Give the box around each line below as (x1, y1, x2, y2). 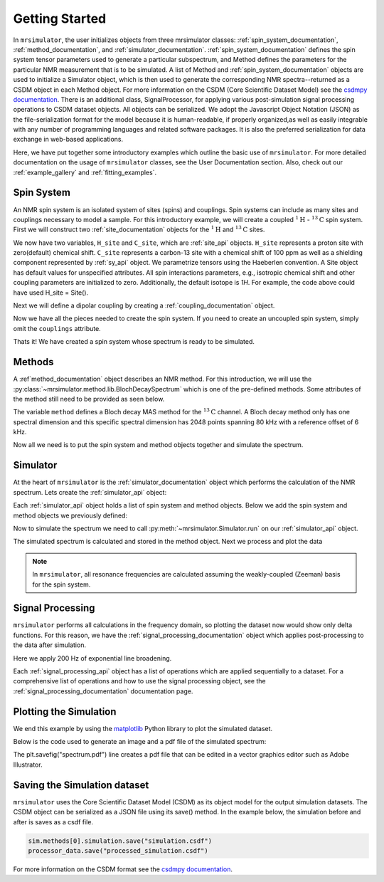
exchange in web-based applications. (13, 135, 124, 144)
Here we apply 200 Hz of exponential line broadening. (13, 653, 172, 662)
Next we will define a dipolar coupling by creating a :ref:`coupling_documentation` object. (13, 301, 275, 310)
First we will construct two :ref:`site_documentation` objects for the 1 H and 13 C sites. (13, 224, 265, 234)
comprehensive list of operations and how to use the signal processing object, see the (13, 677, 266, 686)
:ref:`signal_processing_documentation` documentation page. (13, 687, 193, 695)
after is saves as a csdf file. (13, 817, 94, 826)
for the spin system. (32, 580, 91, 589)
